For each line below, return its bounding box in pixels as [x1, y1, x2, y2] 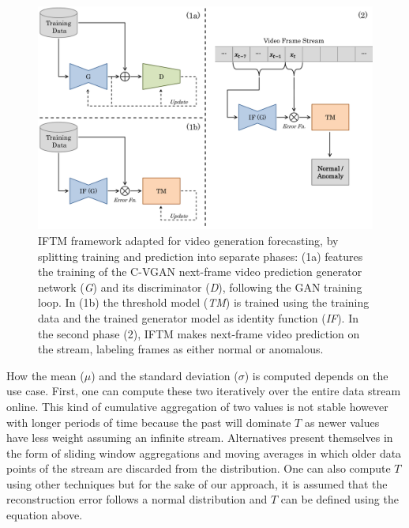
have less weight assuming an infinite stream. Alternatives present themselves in [6, 429, 393, 446]
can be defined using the [280, 491, 399, 507]
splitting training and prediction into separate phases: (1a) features [38, 247, 363, 264]
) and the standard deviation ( [91, 367, 238, 383]
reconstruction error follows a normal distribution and [6, 491, 268, 507]
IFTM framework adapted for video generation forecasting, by [38, 232, 339, 248]
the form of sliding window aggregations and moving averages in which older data [6, 444, 402, 461]
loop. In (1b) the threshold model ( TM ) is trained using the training [38, 294, 370, 311]
